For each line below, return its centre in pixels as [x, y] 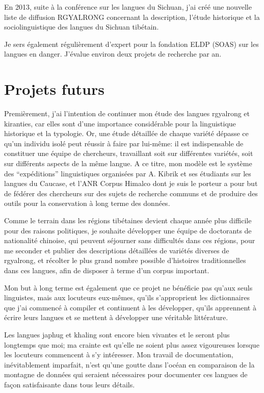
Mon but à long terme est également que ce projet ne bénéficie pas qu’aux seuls [128, 287]
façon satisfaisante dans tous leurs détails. [70, 384]
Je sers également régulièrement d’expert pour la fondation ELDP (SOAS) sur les [131, 44]
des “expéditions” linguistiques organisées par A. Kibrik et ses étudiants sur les [128, 173]
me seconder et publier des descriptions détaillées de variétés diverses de [117, 250]
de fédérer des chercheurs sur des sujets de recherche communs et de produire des [131, 193]
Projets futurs [54, 89]
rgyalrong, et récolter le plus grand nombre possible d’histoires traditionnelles [125, 260]
